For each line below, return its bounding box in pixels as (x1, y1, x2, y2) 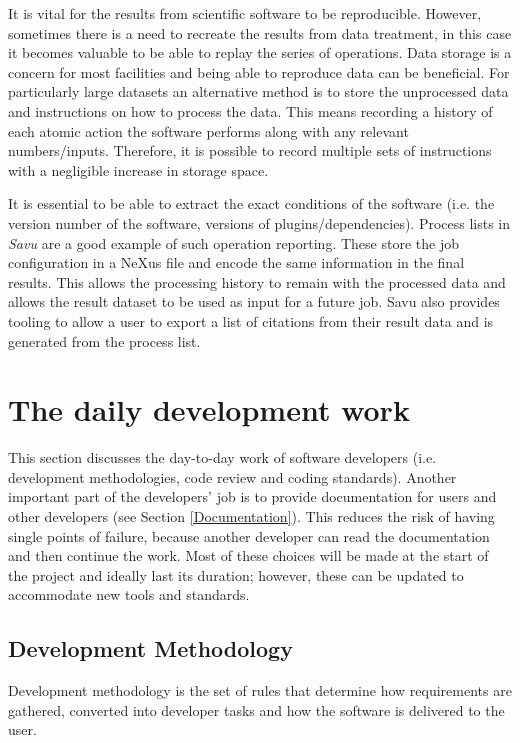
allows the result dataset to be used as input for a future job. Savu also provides (8, 291, 500, 312)
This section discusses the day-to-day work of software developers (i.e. (8, 447, 437, 468)
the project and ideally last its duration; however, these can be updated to (8, 564, 464, 585)
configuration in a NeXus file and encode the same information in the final (8, 252, 465, 273)
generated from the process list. (8, 330, 201, 351)
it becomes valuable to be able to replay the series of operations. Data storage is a (8, 42, 512, 63)
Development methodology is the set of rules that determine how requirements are (8, 680, 512, 701)
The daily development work (8, 389, 410, 430)
